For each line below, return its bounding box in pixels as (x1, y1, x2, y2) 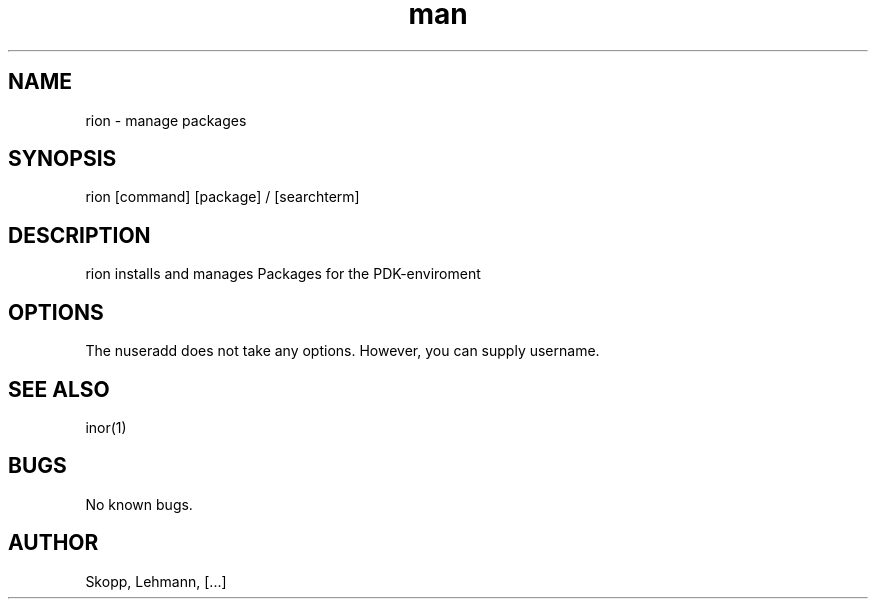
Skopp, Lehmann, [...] (85, 572, 227, 590)
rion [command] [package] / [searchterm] (85, 188, 360, 206)
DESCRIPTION (8, 222, 151, 248)
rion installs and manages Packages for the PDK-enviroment (85, 265, 481, 283)
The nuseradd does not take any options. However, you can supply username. (85, 342, 600, 360)
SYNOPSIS (8, 146, 117, 172)
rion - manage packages (85, 111, 247, 129)
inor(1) (85, 418, 127, 436)
